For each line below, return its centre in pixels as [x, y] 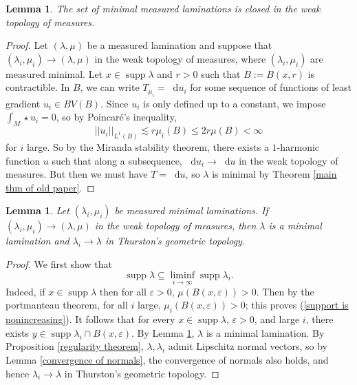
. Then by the [285, 291]
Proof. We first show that [59, 264]
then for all [123, 291]
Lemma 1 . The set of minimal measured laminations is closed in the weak [163, 8]
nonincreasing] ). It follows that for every [90, 319]
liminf [182, 275]
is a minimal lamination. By [265, 332]
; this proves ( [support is [297, 305]
